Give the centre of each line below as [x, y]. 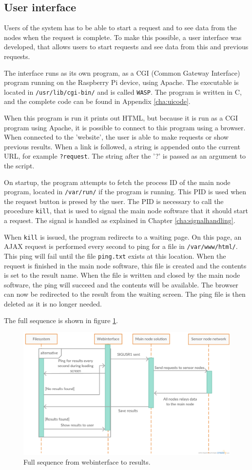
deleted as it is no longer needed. [53, 304]
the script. [19, 166]
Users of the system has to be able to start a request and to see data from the [120, 28]
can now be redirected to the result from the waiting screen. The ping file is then [125, 294]
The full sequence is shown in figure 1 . [61, 320]
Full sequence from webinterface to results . [87, 462]
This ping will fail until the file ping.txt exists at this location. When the [115, 256]
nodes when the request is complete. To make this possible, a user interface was [123, 37]
